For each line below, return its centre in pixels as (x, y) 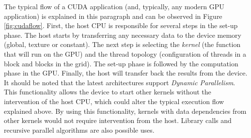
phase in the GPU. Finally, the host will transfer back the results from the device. (126, 73)
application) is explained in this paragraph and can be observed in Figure (113, 16)
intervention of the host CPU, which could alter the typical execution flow (114, 101)
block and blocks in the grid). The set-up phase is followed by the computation (121, 63)
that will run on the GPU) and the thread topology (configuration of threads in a (125, 54)
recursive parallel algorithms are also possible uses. (79, 130)
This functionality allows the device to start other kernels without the (108, 92)
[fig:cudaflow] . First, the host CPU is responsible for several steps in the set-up (121, 25)
